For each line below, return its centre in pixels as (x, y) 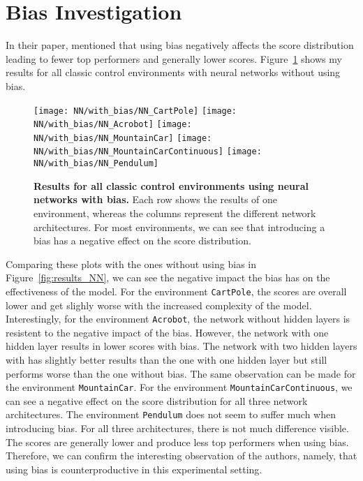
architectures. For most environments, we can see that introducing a (179, 227)
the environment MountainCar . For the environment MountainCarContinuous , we (179, 387)
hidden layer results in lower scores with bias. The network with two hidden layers (181, 346)
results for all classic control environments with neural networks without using (173, 72)
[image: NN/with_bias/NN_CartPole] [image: (135, 111)
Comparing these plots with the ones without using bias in (131, 264)
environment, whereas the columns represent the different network (175, 213)
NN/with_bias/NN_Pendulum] (96, 164)
